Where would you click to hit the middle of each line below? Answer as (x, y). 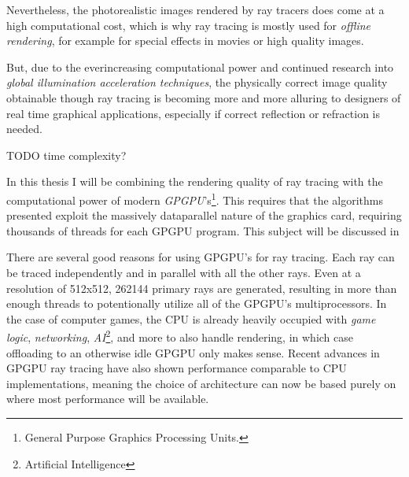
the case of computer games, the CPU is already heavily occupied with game (191, 318)
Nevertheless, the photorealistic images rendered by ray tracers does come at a (195, 9)
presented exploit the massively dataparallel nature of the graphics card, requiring (204, 215)
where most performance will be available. (108, 399)
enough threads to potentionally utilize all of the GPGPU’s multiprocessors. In (197, 303)
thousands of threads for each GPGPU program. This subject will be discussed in (203, 230)
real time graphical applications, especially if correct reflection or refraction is (193, 113)
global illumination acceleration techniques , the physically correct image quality (197, 82)
